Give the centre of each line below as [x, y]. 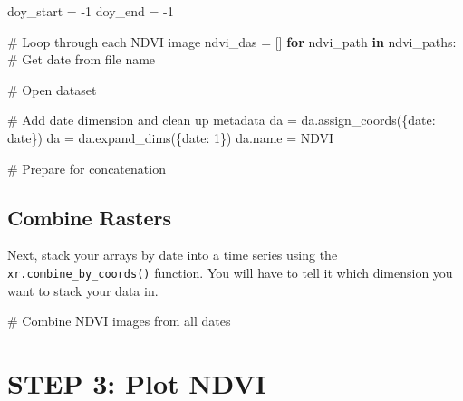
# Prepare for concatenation [87, 168]
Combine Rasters [89, 217]
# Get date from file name [82, 59]
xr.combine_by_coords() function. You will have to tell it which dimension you [230, 272]
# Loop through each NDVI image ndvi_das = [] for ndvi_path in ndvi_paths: [232, 41]
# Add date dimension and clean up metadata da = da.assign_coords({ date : [222, 120]
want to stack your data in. [83, 290]
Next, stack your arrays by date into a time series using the [173, 255]
